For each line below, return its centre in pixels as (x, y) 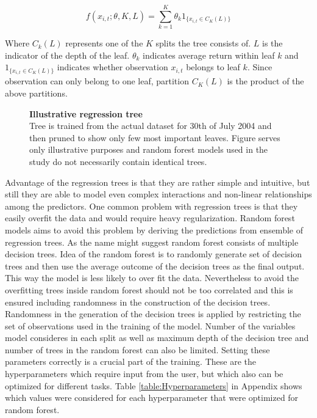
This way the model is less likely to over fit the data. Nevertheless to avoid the (152, 278)
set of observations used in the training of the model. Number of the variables (150, 325)
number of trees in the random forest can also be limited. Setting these (137, 349)
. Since (260, 67)
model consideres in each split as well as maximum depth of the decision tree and (157, 338)
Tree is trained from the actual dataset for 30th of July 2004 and (151, 126)
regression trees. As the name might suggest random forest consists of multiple (152, 242)
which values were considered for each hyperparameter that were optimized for (152, 398)
